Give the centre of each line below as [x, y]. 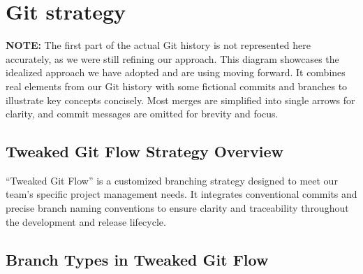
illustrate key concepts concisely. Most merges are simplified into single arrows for [180, 100]
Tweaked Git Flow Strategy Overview [145, 151]
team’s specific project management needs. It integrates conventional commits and [181, 194]
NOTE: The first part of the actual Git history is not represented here [158, 45]
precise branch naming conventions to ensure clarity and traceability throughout [177, 208]
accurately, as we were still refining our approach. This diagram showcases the [172, 58]
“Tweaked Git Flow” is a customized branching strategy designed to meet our [172, 180]
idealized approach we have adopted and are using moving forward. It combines [176, 72]
